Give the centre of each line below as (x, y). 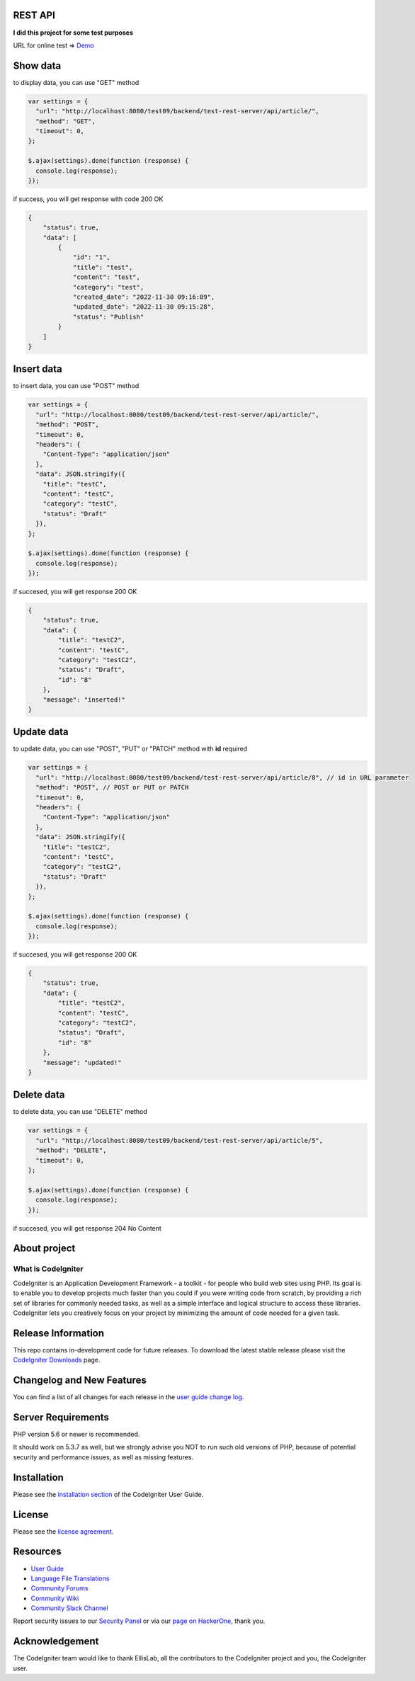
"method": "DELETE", (71, 1150)
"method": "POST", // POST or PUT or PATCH (112, 787)
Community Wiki (55, 1598)
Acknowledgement (56, 1642)
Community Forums (59, 1588)
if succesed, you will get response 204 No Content (87, 1228)
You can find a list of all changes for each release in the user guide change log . (129, 1397)
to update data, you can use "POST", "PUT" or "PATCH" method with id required (130, 749)
